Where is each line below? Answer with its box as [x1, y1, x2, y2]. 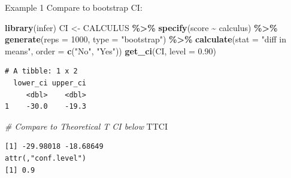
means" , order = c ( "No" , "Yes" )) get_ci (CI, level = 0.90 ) [5, 44, 216, 57]
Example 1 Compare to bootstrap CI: [5, 1, 143, 13]
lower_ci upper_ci [13, 78, 87, 87]
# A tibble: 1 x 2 [5, 67, 78, 76]
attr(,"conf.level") [5, 154, 87, 162]
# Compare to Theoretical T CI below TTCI [5, 119, 168, 132]
